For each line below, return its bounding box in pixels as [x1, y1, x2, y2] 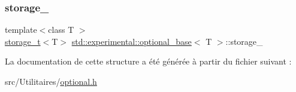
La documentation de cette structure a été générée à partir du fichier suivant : [5, 55, 292, 68]
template [5, 23, 37, 36]
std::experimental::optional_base [71, 35, 192, 47]
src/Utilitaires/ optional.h [5, 75, 97, 87]
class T [48, 23, 74, 36]
